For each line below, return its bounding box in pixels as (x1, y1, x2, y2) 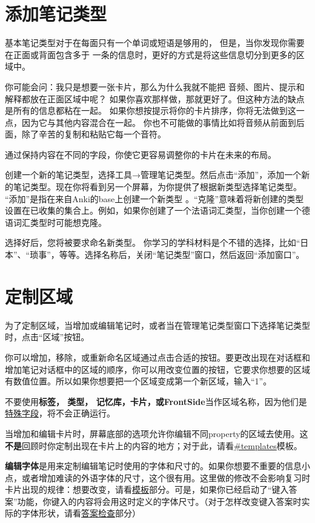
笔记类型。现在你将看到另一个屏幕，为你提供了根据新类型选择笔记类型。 (13, 180, 302, 193)
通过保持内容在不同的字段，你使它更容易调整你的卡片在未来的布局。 (5, 148, 276, 160)
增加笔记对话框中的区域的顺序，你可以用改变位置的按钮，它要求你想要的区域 (5, 363, 310, 375)
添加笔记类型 (5, 1, 107, 26)
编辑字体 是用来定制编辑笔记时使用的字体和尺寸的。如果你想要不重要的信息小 (5, 459, 310, 472)
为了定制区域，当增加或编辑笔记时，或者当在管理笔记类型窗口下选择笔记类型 (5, 318, 310, 331)
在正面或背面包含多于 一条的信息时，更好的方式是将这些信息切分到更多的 (5, 48, 296, 61)
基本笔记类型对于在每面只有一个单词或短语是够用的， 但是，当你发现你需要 (5, 36, 305, 49)
